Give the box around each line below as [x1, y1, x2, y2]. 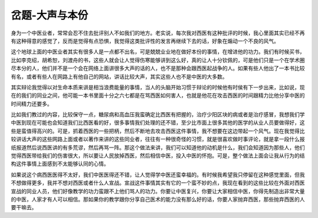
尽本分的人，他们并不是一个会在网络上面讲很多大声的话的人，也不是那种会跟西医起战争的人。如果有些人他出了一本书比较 [11, 65, 305, 72]
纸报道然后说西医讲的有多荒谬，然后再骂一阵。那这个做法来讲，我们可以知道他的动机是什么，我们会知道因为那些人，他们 [11, 144, 305, 151]
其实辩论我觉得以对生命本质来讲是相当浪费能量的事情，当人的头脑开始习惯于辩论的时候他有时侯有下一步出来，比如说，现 [11, 83, 305, 90]
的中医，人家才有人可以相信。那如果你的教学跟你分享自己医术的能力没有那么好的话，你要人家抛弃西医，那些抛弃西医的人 [11, 196, 305, 203]
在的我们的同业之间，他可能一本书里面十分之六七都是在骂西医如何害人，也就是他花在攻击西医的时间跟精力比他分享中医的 [11, 92, 305, 99]
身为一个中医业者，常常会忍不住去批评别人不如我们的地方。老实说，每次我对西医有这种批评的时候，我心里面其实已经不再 [11, 29, 305, 36]
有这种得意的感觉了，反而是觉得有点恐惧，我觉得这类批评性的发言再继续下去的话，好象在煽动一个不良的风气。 [11, 37, 279, 44]
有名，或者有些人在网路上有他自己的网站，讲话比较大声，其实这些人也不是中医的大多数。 [11, 73, 228, 80]
